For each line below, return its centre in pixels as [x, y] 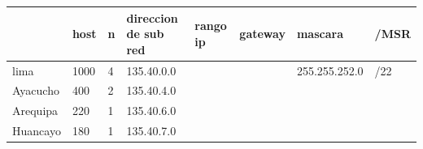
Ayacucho [36, 90]
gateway [262, 34]
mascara [320, 34]
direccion [152, 17]
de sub [145, 34]
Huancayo [37, 131]
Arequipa [35, 111]
